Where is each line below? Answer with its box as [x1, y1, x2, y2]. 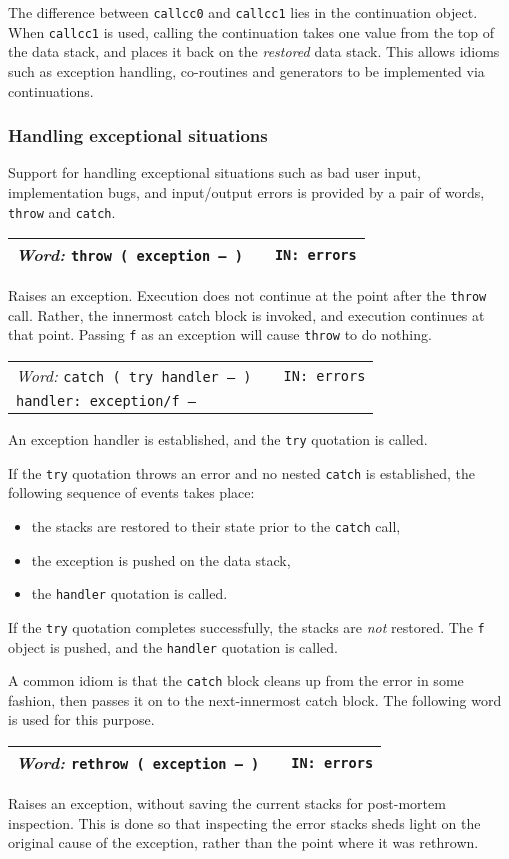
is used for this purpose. [8, 709, 155, 730]
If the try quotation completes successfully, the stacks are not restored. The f [8, 616, 485, 637]
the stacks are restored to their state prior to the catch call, [31, 515, 401, 536]
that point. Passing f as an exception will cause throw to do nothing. [8, 324, 432, 345]
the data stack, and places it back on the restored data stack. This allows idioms [8, 41, 500, 62]
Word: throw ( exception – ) [16, 243, 243, 267]
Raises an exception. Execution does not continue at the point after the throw [8, 285, 487, 306]
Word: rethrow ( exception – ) [16, 751, 260, 775]
